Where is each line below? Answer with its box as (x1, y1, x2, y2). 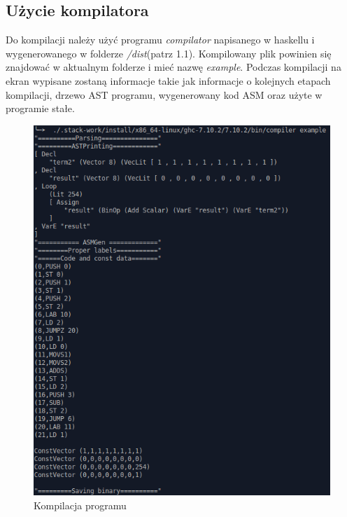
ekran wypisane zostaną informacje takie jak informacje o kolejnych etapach (6, 73, 331, 88)
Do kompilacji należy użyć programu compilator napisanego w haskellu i (6, 32, 315, 47)
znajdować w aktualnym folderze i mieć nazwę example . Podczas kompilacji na (6, 60, 341, 74)
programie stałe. (6, 101, 75, 116)
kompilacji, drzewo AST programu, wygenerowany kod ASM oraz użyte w (6, 87, 323, 102)
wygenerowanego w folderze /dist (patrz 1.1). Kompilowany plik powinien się (6, 46, 332, 60)
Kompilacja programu (34, 498, 127, 513)
